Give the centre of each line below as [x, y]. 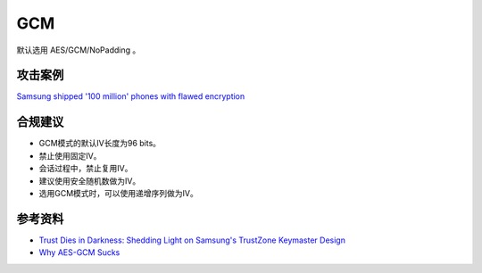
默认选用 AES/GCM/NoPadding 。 [79, 50]
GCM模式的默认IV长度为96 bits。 [100, 144]
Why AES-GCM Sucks [79, 252]
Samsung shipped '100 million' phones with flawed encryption [131, 96]
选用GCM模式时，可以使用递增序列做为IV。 [118, 193]
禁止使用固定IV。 [70, 155]
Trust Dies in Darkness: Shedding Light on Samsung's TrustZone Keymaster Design [192, 240]
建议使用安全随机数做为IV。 [90, 181]
